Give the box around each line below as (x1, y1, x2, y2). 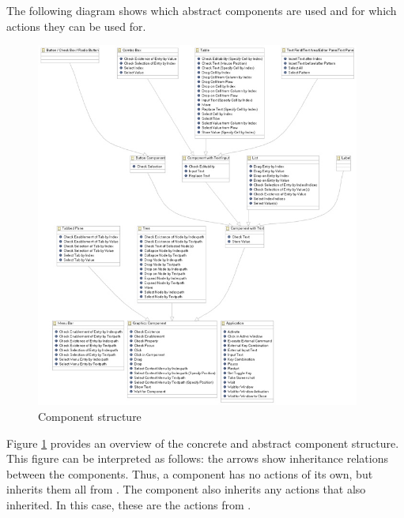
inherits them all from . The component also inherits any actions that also (6, 481, 366, 497)
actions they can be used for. (6, 17, 146, 34)
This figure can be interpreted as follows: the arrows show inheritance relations (6, 450, 388, 467)
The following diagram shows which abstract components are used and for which (6, 2, 397, 18)
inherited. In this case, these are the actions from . (6, 496, 251, 512)
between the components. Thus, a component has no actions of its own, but (6, 465, 373, 482)
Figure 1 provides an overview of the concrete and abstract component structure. (6, 434, 399, 451)
